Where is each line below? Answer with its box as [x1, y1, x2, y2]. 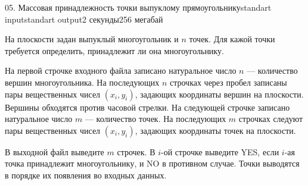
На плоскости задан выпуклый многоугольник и [5, 33, 179, 45]
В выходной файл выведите [5, 145, 104, 158]
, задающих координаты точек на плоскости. [135, 124, 296, 136]
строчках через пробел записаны [169, 76, 287, 88]
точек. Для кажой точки [189, 33, 275, 45]
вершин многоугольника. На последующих [5, 76, 160, 88]
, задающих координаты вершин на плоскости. [135, 87, 304, 100]
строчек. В [117, 145, 155, 158]
